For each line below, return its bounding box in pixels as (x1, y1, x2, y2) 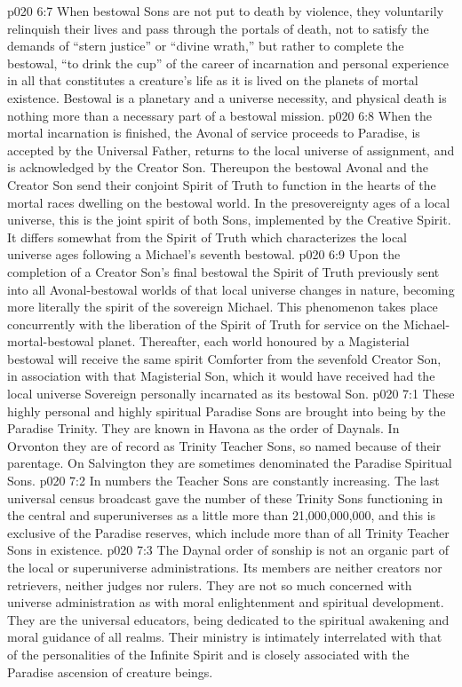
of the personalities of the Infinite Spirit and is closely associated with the (7, 644, 410, 663)
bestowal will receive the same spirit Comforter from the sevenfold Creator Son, (7, 349, 442, 367)
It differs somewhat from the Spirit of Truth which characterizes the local (7, 227, 408, 246)
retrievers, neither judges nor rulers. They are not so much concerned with (7, 575, 412, 594)
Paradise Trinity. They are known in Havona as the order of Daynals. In (7, 419, 400, 438)
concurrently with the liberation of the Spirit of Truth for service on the (7, 314, 400, 333)
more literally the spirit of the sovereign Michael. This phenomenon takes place (7, 297, 438, 316)
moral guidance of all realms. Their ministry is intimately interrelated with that (7, 628, 442, 646)
